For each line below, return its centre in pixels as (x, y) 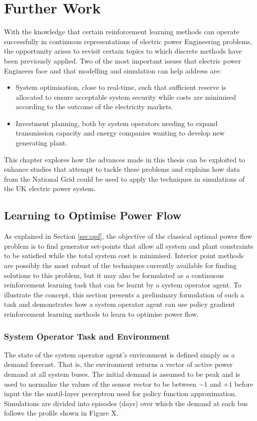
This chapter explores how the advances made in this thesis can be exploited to (125, 159)
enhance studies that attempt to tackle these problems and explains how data (122, 169)
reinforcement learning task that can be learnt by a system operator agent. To (123, 285)
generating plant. (41, 143)
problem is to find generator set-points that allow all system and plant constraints (129, 246)
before (244, 384)
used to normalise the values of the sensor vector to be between (100, 384)
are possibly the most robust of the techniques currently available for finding (120, 265)
